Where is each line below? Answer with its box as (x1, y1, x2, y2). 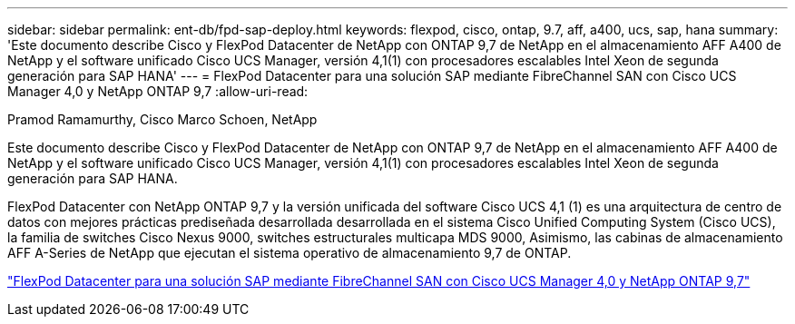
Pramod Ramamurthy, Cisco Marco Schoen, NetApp (7, 112, 318, 127)
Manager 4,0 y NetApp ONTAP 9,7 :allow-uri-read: (7, 83, 309, 99)
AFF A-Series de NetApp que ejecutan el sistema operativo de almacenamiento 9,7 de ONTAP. (7, 245, 572, 260)
